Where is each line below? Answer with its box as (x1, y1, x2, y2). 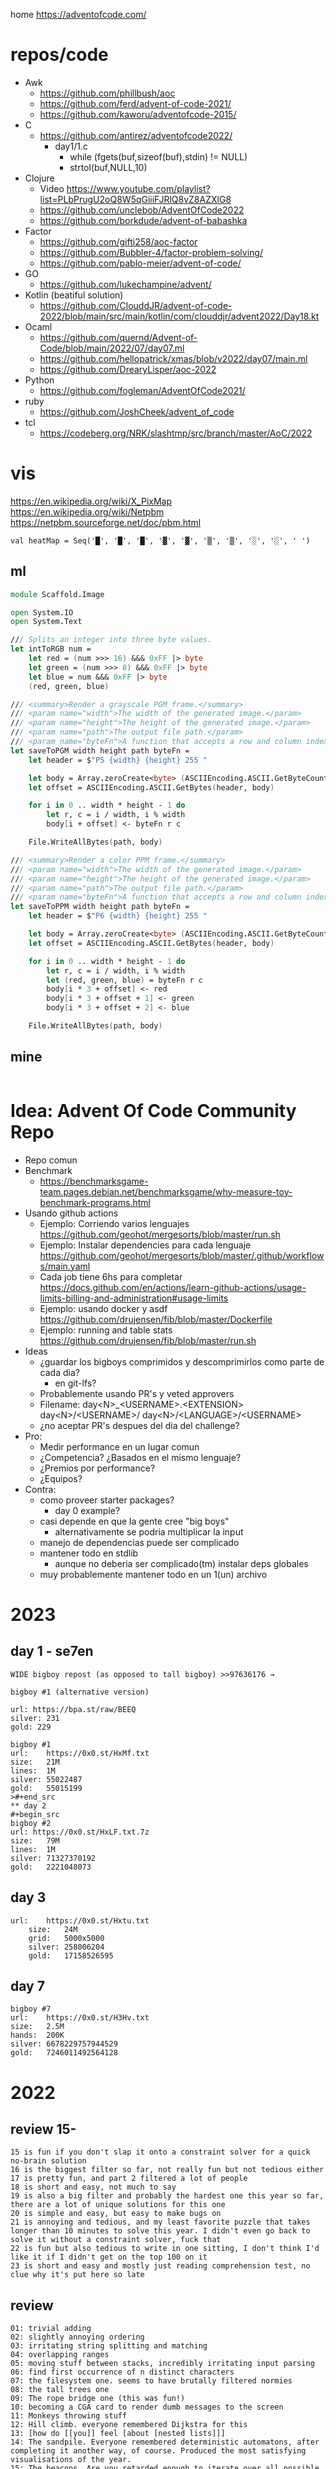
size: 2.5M (10, 2022, 65, 2032)
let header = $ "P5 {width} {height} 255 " (28, 755, 208, 765)
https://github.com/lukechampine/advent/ (39, 278, 212, 290)
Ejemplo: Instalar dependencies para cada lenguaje (39, 1239, 252, 1251)
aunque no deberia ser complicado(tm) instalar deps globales (54, 1557, 309, 1569)
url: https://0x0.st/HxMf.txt (10, 1748, 150, 1758)
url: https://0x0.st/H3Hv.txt (10, 2013, 150, 2023)
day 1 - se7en (10, 1643, 94, 1660)
